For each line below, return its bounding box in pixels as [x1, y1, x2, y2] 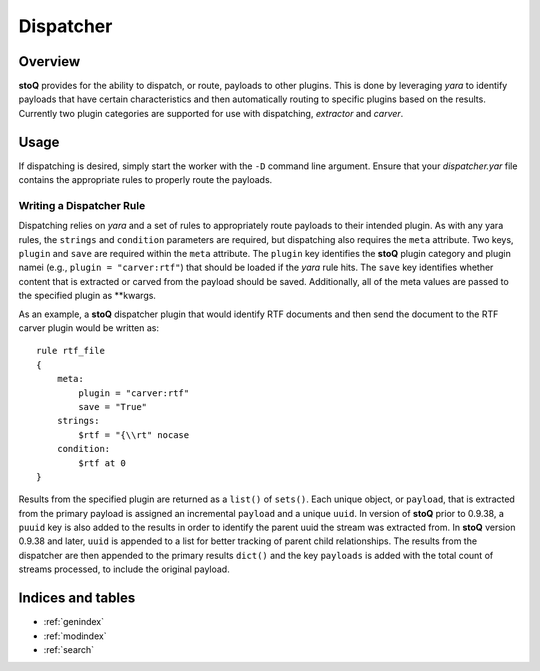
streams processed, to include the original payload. [18, 563, 230, 575]
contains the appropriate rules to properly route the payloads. [18, 174, 273, 186]
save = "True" [78, 401, 148, 412]
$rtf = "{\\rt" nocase [78, 429, 190, 440]
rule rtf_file [36, 345, 105, 357]
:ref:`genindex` [43, 616, 105, 628]
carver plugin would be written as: [18, 322, 160, 334]
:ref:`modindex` [43, 630, 107, 642]
